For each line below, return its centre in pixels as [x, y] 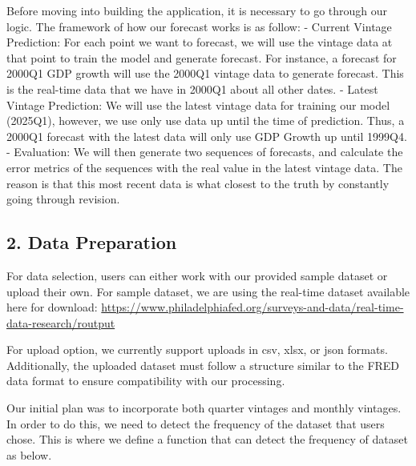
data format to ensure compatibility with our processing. [146, 381]
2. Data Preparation [92, 242]
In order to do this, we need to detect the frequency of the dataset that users [196, 423]
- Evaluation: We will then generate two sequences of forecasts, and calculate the [205, 152]
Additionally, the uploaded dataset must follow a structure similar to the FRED [203, 365]
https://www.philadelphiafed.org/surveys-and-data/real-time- [252, 307]
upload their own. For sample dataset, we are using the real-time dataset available [208, 291]
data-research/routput [61, 322]
